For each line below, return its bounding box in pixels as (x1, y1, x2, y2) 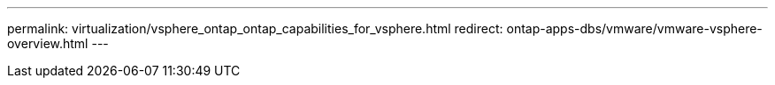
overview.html (7, 36, 88, 51)
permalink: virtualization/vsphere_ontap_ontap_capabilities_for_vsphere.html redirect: (7, 21, 503, 36)
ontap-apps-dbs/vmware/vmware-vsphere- (506, 21, 763, 36)
